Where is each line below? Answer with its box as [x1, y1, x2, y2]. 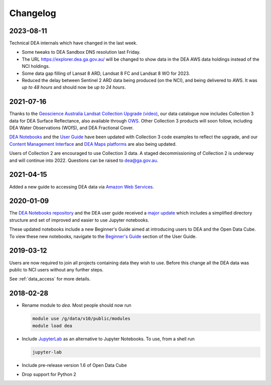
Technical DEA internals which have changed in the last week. [9, 40, 138, 46]
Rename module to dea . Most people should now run [22, 302, 131, 309]
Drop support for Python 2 [22, 371, 76, 377]
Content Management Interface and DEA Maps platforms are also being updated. [9, 141, 177, 147]
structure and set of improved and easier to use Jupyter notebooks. [9, 217, 150, 223]
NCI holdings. [22, 63, 50, 69]
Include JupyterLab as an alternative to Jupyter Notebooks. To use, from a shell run [22, 336, 195, 342]
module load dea [32, 323, 73, 329]
